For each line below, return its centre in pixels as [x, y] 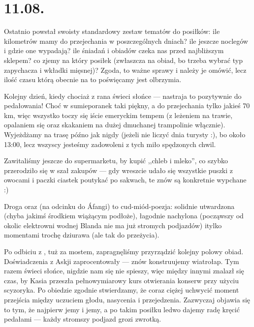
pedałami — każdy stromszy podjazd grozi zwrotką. [83, 319]
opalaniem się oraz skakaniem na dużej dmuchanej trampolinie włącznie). [115, 125]
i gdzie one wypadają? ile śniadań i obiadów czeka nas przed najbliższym [114, 50]
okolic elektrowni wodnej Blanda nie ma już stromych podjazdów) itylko [113, 225]
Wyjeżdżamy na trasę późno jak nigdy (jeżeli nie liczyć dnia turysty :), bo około [125, 134]
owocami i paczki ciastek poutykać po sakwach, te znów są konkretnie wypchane [125, 180]
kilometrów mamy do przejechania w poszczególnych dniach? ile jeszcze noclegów [126, 41]
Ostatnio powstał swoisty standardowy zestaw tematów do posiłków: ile [112, 31]
